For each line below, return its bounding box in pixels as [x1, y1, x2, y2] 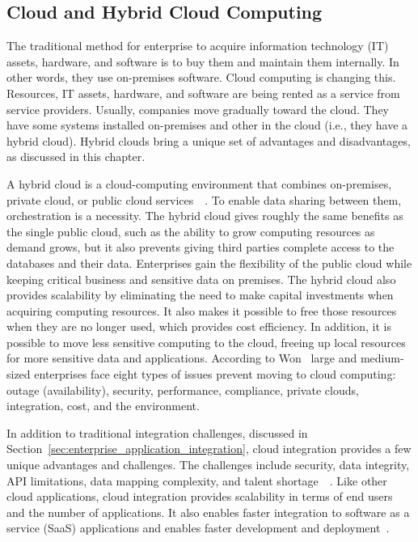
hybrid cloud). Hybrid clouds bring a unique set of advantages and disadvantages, [6, 132, 411, 149]
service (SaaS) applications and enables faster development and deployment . [6, 519, 390, 536]
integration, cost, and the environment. [6, 397, 200, 414]
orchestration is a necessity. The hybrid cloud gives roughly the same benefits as [6, 207, 403, 224]
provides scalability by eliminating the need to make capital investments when [6, 286, 394, 303]
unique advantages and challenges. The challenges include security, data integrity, [6, 456, 410, 473]
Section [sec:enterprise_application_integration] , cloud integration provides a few [6, 440, 412, 457]
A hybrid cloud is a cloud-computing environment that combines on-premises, [6, 175, 392, 192]
